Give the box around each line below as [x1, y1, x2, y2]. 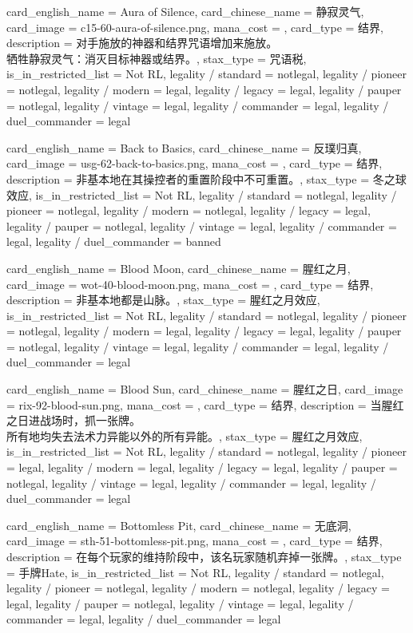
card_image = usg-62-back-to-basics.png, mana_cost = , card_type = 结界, [6, 155, 383, 172]
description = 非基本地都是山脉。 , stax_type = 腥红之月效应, [6, 291, 320, 308]
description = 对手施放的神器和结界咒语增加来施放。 [6, 34, 278, 51]
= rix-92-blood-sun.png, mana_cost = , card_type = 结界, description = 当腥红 [6, 396, 404, 413]
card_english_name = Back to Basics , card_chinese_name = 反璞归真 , [6, 139, 362, 156]
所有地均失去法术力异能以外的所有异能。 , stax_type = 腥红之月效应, [6, 427, 363, 444]
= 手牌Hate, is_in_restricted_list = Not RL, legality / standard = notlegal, [6, 564, 384, 580]
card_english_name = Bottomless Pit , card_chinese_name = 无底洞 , [6, 516, 351, 533]
